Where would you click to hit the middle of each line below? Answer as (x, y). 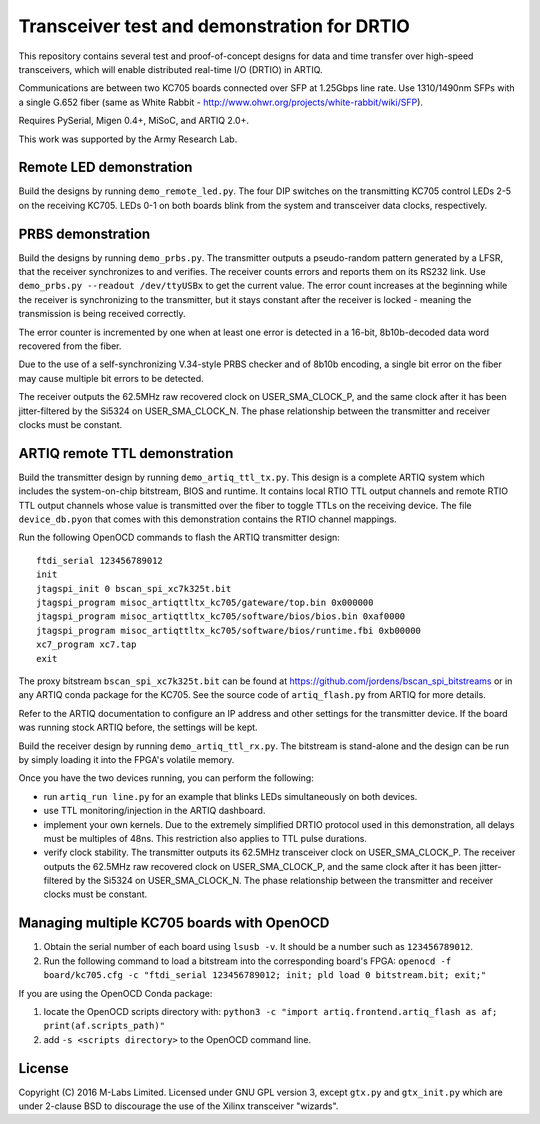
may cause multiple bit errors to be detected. (111, 378)
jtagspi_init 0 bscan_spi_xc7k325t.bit (134, 588)
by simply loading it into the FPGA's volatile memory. (126, 759)
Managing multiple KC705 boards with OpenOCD (174, 923)
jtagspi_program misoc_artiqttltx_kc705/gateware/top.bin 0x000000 (205, 603)
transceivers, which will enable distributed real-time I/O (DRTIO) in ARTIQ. (171, 69)
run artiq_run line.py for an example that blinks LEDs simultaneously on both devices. (230, 796)
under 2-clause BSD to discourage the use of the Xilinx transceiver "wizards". (178, 1106)
